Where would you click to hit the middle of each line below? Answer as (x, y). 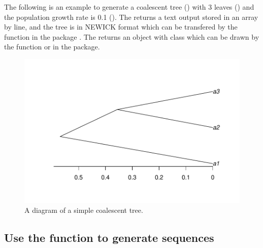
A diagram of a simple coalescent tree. (84, 210)
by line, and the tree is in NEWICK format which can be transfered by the (121, 27)
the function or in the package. (52, 47)
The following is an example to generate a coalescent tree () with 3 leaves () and (129, 7)
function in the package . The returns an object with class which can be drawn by (132, 36)
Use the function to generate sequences (109, 238)
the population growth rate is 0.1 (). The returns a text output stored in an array (131, 17)
